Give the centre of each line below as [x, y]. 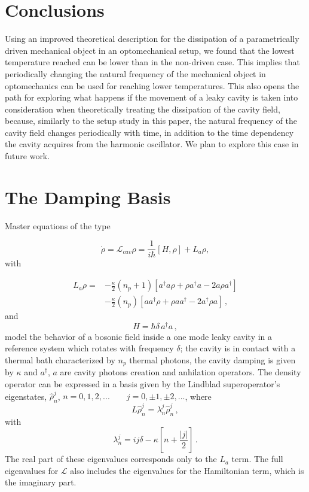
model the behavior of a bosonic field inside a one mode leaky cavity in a [139, 336]
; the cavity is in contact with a [238, 348]
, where [198, 396]
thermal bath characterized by [60, 359]
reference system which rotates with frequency [89, 348]
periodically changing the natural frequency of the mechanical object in [135, 73]
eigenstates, [26, 396]
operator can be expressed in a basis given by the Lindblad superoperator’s [143, 384]
